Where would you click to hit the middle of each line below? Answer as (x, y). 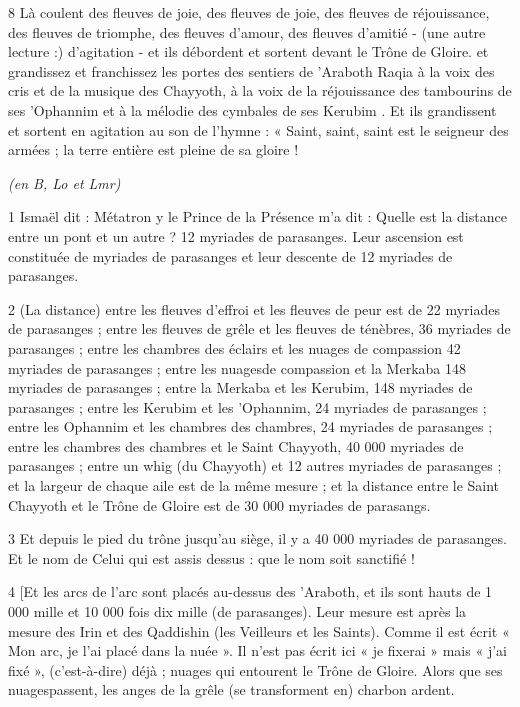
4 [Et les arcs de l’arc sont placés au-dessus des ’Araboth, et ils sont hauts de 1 (250, 591)
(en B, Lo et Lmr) (64, 182)
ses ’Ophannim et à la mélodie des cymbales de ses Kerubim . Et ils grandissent (252, 109)
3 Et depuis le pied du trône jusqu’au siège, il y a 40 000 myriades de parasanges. (257, 538)
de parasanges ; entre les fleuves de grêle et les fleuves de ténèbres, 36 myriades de (259, 328)
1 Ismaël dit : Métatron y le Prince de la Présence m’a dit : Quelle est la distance (257, 216)
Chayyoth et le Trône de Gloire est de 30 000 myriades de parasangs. (219, 504)
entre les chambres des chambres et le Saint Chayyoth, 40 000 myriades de (236, 445)
